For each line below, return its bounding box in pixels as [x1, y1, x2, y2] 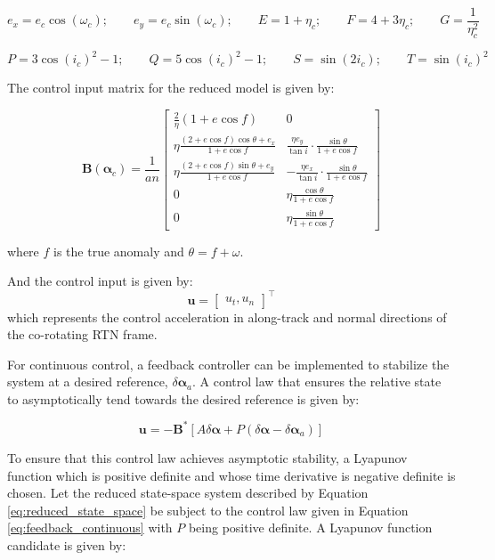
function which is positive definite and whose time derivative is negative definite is [7, 466, 456, 484]
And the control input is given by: [7, 272, 193, 290]
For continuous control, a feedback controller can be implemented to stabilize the [7, 354, 450, 373]
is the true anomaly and [53, 241, 184, 260]
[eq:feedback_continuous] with [7, 518, 173, 537]
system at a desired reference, [7, 372, 168, 391]
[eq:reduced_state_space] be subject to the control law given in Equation [7, 500, 409, 519]
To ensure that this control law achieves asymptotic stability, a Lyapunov [7, 448, 408, 467]
